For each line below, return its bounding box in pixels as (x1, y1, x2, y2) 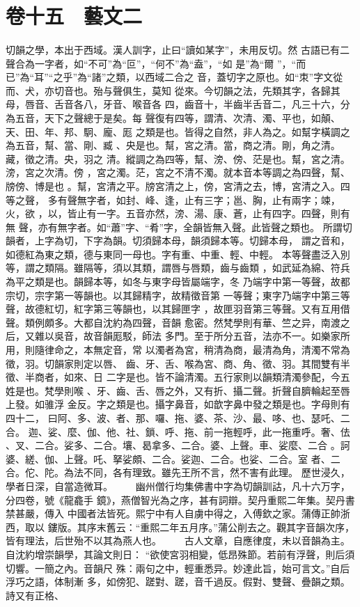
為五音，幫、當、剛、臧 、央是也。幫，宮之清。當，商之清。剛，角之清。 (6, 138, 341, 152)
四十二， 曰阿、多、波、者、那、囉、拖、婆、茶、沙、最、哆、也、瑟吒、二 (6, 411, 350, 425)
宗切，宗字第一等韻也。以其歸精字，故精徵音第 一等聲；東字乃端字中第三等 (6, 287, 350, 302)
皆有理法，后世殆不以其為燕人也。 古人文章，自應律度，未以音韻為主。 (6, 533, 350, 548)
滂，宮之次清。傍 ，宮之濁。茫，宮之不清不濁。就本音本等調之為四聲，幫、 (6, 165, 350, 180)
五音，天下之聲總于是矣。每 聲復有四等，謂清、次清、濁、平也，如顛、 (15, 110, 341, 125)
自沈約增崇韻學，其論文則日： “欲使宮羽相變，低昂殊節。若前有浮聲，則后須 (6, 546, 355, 561)
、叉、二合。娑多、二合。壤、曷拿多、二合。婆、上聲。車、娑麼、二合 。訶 (6, 438, 350, 452)
